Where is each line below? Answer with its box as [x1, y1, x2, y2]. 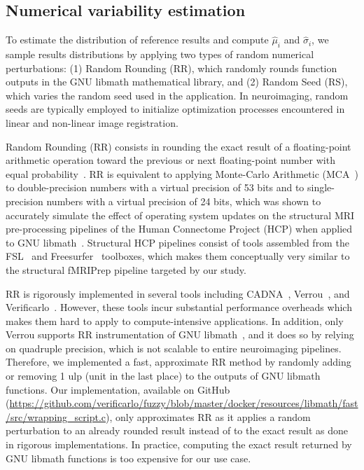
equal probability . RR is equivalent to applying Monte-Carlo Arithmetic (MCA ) [6, 166, 358, 181]
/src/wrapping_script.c [6, 409, 106, 424]
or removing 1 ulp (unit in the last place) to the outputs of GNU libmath [6, 368, 321, 383]
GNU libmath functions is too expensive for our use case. [6, 450, 251, 465]
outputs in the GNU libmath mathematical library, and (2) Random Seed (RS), [6, 74, 348, 89]
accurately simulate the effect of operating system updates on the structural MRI [6, 207, 355, 222]
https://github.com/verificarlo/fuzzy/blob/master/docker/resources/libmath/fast [9, 396, 358, 410]
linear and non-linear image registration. [6, 115, 178, 130]
